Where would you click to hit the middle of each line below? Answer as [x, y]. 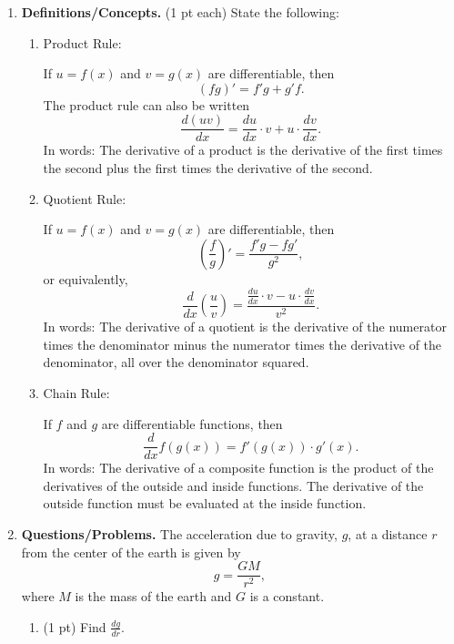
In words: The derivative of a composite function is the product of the [238, 468]
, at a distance [388, 534]
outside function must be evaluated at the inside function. [205, 503]
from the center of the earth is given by [131, 552]
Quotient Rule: [85, 198]
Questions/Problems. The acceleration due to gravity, [179, 534]
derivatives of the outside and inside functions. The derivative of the [233, 485]
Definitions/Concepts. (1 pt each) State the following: [180, 12]
